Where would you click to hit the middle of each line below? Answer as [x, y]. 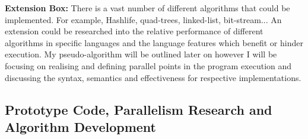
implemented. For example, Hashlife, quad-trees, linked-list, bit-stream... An [143, 19]
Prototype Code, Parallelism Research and [139, 109]
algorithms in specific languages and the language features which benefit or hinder [154, 42]
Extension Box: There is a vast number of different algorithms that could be [147, 8]
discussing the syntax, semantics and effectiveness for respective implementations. [153, 77]
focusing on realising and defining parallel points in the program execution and [148, 65]
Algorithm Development [80, 126]
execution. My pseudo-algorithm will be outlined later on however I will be [141, 54]
